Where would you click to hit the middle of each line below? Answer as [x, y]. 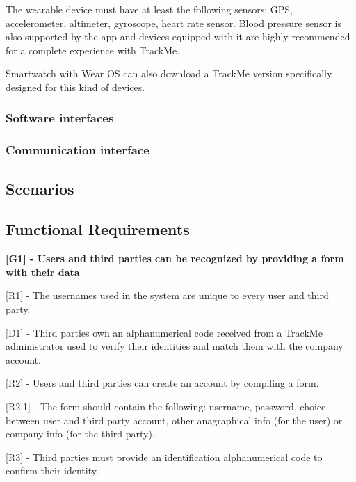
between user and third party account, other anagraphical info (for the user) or [174, 420]
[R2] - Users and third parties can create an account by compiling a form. [162, 383]
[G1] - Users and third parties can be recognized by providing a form [175, 258]
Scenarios [40, 188]
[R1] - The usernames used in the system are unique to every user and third [167, 295]
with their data [43, 272]
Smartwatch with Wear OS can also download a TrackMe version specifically [169, 73]
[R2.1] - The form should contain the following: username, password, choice [166, 406]
